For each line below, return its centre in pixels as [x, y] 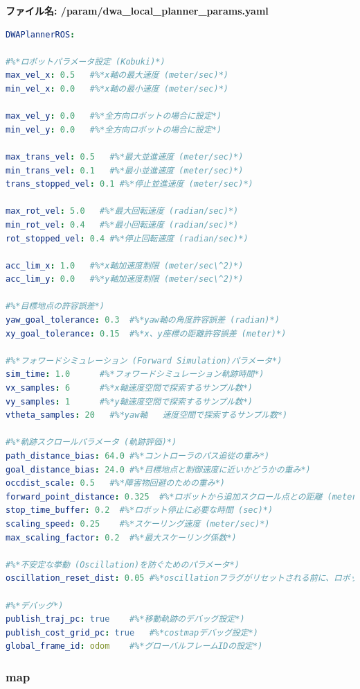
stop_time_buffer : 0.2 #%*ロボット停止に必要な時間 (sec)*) [139, 510]
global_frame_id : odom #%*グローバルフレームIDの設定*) [134, 646]
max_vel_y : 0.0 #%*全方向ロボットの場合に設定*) [114, 116]
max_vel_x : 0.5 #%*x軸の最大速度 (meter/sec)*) [117, 75]
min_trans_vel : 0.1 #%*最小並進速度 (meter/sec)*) [125, 170]
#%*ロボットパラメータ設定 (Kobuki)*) [85, 61]
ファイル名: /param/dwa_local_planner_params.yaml [137, 10]
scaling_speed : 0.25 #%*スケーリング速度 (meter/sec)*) [138, 524]
